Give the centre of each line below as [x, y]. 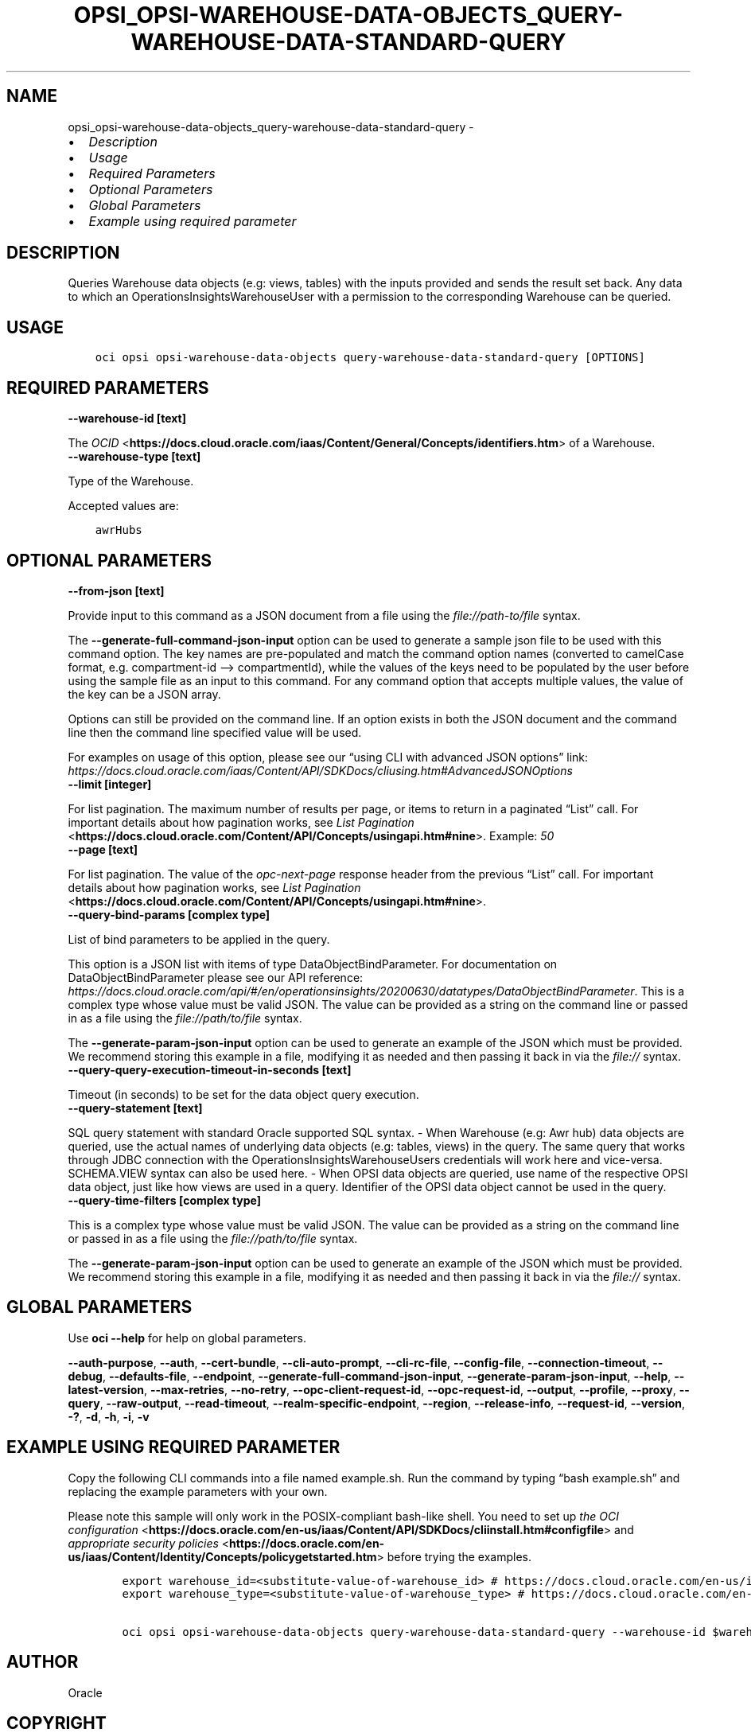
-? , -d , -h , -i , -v [109, 1416]
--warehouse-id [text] [127, 419]
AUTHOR [43, 1662]
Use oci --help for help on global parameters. [187, 1338]
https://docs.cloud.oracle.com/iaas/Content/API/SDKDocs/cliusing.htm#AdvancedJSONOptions [320, 770]
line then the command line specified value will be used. [215, 732]
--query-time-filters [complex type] [165, 1200]
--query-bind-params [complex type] [169, 914]
